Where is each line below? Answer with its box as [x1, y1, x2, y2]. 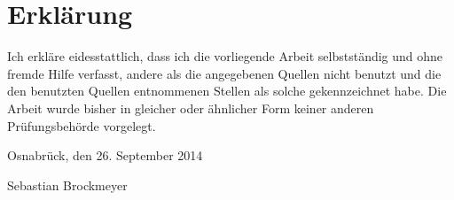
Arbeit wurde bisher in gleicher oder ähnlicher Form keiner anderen [7, 98, 374, 117]
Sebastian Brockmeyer [7, 175, 128, 194]
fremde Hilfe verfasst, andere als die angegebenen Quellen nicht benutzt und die [7, 64, 442, 82]
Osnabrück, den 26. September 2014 [7, 146, 203, 165]
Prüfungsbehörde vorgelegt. [7, 116, 156, 135]
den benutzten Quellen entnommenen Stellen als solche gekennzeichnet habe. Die [7, 81, 447, 100]
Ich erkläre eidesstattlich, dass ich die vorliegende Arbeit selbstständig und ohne [7, 47, 443, 65]
